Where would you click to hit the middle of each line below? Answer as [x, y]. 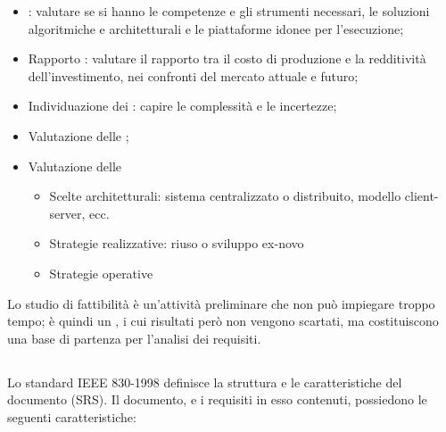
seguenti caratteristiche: [72, 416]
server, [67, 213]
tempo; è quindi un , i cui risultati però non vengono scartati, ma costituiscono [223, 321]
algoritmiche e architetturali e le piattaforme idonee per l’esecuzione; [216, 28]
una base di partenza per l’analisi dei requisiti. [134, 338]
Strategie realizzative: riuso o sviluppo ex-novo [177, 243]
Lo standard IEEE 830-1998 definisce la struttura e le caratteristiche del [205, 382]
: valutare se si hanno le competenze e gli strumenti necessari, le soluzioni [229, 11]
